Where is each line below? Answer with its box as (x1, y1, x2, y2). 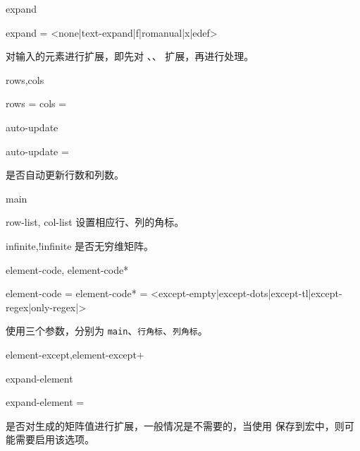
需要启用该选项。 (15, 432, 94, 447)
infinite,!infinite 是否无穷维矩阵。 (6, 238, 154, 253)
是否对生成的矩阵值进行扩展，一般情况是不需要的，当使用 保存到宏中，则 (6, 418, 345, 433)
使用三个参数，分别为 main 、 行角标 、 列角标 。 (6, 323, 208, 338)
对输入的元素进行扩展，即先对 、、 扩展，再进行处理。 (6, 49, 254, 64)
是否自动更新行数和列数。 (6, 167, 124, 182)
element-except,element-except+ (6, 347, 144, 361)
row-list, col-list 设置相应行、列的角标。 (6, 215, 185, 229)
